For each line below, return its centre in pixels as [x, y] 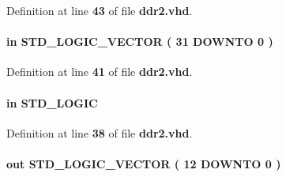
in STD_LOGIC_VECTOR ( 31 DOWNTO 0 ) [140, 41]
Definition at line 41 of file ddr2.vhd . [100, 72]
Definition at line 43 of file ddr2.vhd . [100, 10]
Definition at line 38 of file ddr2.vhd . [100, 132]
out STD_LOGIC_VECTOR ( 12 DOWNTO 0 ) [144, 163]
